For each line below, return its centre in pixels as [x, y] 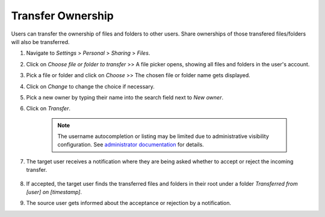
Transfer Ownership [62, 16]
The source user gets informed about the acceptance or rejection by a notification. [129, 203]
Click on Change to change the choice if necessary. [90, 86]
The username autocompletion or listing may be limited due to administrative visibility [163, 136]
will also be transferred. [40, 42]
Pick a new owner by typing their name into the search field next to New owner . [125, 97]
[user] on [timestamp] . [54, 192]
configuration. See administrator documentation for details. [131, 145]
